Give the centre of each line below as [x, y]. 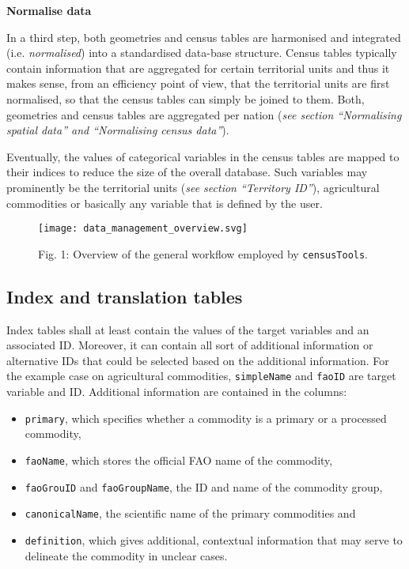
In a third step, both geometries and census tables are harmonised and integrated [204, 37]
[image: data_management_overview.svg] [143, 229]
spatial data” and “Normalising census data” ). [118, 130]
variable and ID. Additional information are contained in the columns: [177, 392]
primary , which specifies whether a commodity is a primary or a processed [206, 418]
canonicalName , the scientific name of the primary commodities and [190, 513]
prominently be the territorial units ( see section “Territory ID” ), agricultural [193, 187]
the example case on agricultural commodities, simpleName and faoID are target [201, 376]
